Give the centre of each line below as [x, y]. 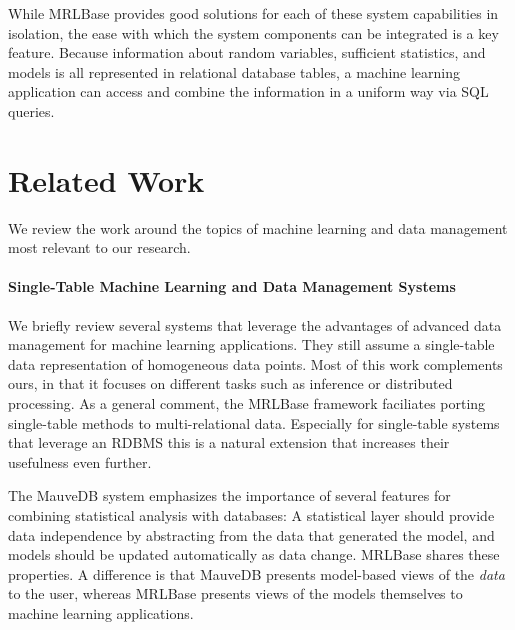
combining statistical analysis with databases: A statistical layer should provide [251, 515]
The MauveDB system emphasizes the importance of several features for [229, 495]
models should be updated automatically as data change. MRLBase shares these [254, 554]
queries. [31, 110]
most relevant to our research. [99, 247]
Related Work [106, 179]
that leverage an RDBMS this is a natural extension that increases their [229, 442]
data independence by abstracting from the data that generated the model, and [251, 534]
